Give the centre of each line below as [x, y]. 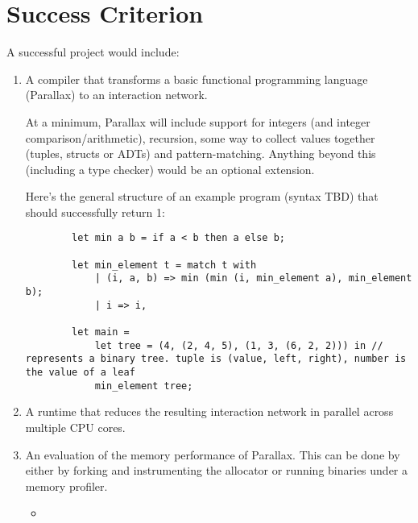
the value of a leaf [80, 373]
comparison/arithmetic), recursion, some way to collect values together [200, 137]
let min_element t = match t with [164, 265]
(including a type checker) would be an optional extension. [170, 169]
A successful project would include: [93, 52]
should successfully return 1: [95, 212]
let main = [101, 332]
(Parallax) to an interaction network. [116, 95]
